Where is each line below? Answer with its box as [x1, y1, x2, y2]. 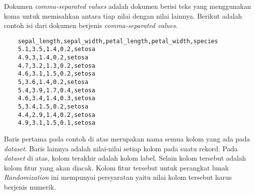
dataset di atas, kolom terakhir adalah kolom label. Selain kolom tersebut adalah [4, 153, 246, 163]
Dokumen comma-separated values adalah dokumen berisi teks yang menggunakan [4, 1, 251, 11]
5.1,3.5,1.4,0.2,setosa [18, 46, 96, 53]
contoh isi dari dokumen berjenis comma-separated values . [4, 20, 178, 30]
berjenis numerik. [4, 181, 56, 192]
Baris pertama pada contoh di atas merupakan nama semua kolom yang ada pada [4, 134, 250, 143]
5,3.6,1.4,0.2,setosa [18, 79, 88, 86]
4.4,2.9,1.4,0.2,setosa [18, 111, 96, 118]
